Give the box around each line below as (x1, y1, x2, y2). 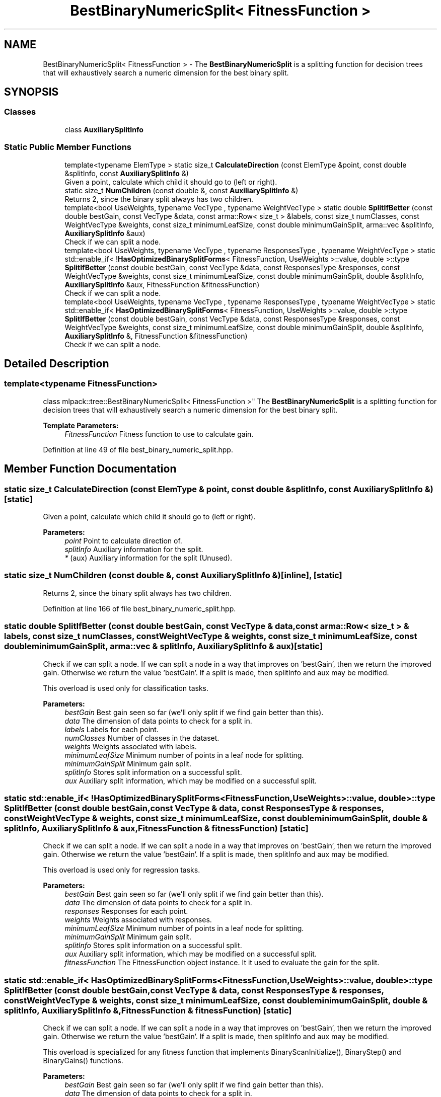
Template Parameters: (43, 421, 119, 430)
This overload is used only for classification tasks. (43, 683, 209, 692)
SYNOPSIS (4, 86, 59, 99)
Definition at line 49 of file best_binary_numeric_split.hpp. (43, 445, 233, 454)
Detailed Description (4, 357, 109, 370)
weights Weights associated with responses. (64, 915, 212, 924)
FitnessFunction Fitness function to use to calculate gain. (64, 429, 254, 438)
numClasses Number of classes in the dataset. (64, 733, 219, 742)
